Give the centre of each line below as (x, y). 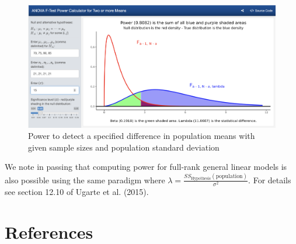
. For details (270, 179)
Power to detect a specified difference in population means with (142, 136)
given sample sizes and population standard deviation (124, 147)
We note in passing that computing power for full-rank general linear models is (146, 167)
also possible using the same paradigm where (85, 179)
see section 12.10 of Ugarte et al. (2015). (77, 191)
